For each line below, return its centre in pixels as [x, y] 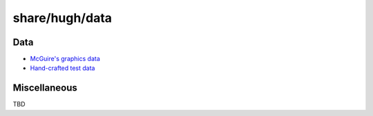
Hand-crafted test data [63, 68]
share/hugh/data [63, 18]
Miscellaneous [45, 88]
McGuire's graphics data [65, 59]
